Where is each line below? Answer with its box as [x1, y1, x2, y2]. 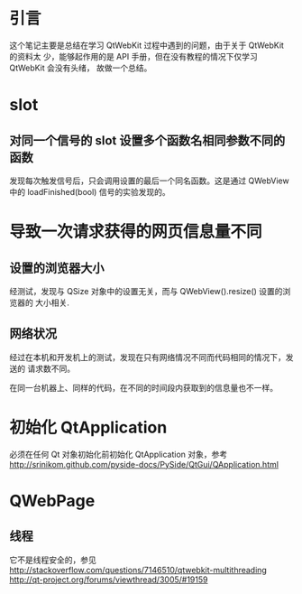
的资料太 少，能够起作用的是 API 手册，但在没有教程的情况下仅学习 [9, 51, 259, 61]
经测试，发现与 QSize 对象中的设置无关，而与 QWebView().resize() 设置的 [9, 285, 283, 296]
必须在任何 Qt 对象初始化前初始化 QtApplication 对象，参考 [9, 449, 228, 459]
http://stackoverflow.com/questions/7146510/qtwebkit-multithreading [9, 564, 268, 575]
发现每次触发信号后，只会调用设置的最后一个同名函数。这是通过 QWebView [9, 175, 290, 186]
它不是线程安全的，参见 [9, 554, 96, 565]
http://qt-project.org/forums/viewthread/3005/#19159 [9, 574, 208, 585]
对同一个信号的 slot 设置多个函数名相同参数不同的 [9, 133, 286, 148]
